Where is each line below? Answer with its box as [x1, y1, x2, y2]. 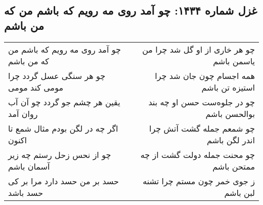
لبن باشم [224, 186, 255, 198]
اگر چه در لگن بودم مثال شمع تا [8, 122, 118, 134]
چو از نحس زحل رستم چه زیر [8, 148, 111, 160]
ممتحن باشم [212, 160, 255, 172]
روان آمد [8, 107, 38, 119]
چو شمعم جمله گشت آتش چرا [149, 122, 255, 134]
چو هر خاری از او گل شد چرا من [142, 43, 255, 55]
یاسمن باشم [213, 55, 255, 67]
